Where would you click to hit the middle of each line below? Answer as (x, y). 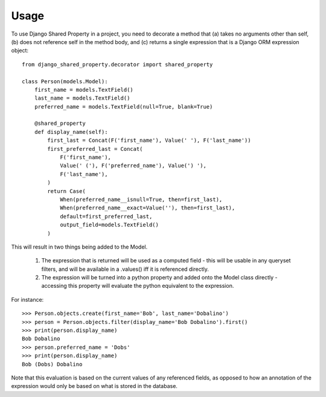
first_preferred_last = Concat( (95, 149)
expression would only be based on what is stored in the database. (94, 386)
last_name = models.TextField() (82, 98)
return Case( (66, 191)
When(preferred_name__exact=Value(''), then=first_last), (148, 208)
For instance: (27, 299)
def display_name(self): (71, 132)
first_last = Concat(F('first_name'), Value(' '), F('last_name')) (149, 141)
